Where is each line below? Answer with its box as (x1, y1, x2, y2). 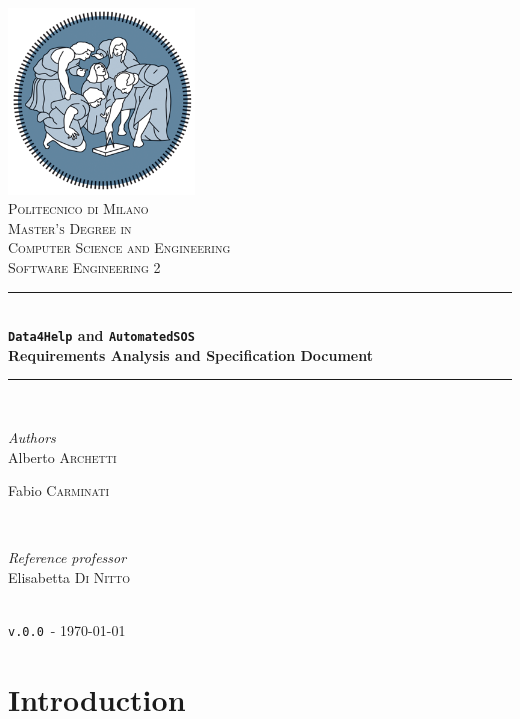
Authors (8, 427, 56, 448)
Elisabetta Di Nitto (8, 567, 131, 588)
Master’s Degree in (8, 217, 132, 238)
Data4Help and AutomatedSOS (8, 325, 195, 346)
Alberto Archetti (8, 446, 117, 467)
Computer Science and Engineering (8, 237, 231, 258)
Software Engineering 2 (8, 257, 161, 278)
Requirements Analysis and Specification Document (8, 344, 374, 365)
